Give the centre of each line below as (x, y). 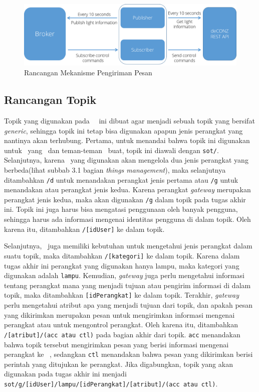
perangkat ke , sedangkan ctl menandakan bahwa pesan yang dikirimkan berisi (128, 354)
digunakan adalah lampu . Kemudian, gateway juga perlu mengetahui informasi (124, 275)
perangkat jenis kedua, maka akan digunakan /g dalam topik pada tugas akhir (125, 199)
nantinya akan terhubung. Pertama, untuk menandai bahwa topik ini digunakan (127, 140)
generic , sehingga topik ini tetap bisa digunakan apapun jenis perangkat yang (123, 130)
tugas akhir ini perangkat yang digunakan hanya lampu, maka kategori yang (122, 265)
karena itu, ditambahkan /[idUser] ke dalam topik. (84, 229)
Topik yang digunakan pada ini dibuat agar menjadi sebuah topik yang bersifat (129, 120)
